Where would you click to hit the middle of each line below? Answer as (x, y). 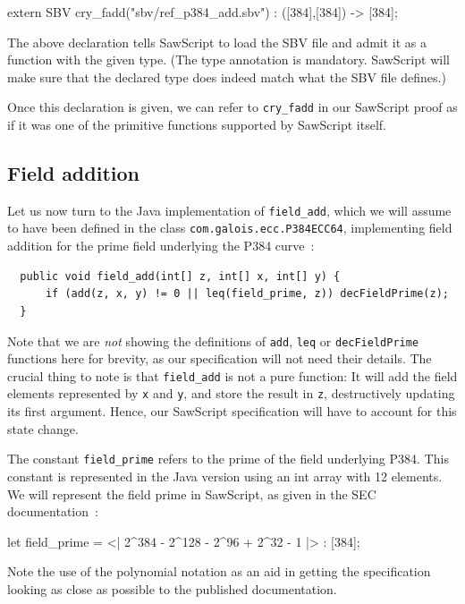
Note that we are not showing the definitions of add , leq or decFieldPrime (213, 340)
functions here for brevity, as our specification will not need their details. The (220, 358)
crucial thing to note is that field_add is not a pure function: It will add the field (232, 375)
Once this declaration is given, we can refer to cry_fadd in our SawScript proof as (232, 107)
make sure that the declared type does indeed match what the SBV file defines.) (227, 77)
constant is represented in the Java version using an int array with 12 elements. (225, 476)
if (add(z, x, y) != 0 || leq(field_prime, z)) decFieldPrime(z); (247, 294)
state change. (43, 428)
